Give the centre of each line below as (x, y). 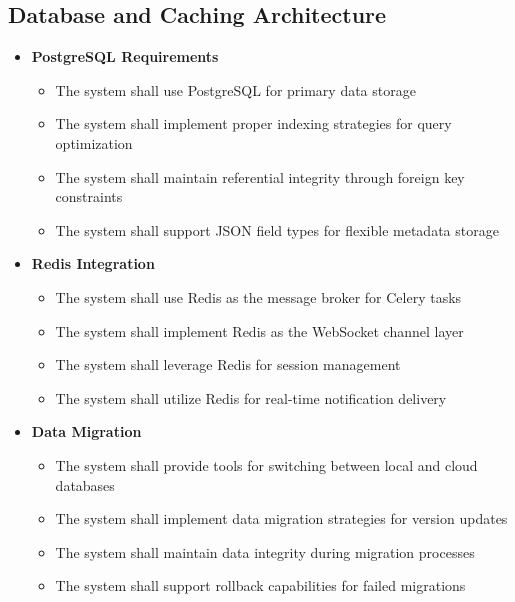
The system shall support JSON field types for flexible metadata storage (277, 229)
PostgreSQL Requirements (125, 56)
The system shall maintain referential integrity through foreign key (260, 176)
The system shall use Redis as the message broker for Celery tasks (258, 296)
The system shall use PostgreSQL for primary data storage (235, 89)
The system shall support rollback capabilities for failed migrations (260, 585)
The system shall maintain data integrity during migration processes (265, 551)
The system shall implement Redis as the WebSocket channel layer (259, 330)
